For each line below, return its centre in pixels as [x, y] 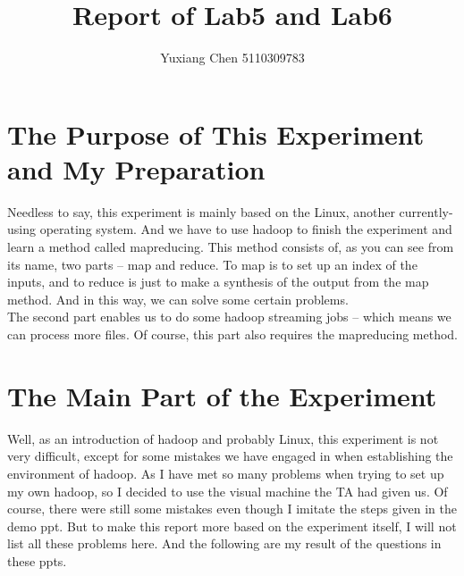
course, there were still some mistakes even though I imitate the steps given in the [232, 509]
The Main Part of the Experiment [222, 395]
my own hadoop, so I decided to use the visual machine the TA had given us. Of [228, 491]
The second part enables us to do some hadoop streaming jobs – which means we [229, 317]
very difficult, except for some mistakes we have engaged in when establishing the [230, 456]
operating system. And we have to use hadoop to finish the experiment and [246, 229]
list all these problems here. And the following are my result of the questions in [224, 543]
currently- [426, 211]
